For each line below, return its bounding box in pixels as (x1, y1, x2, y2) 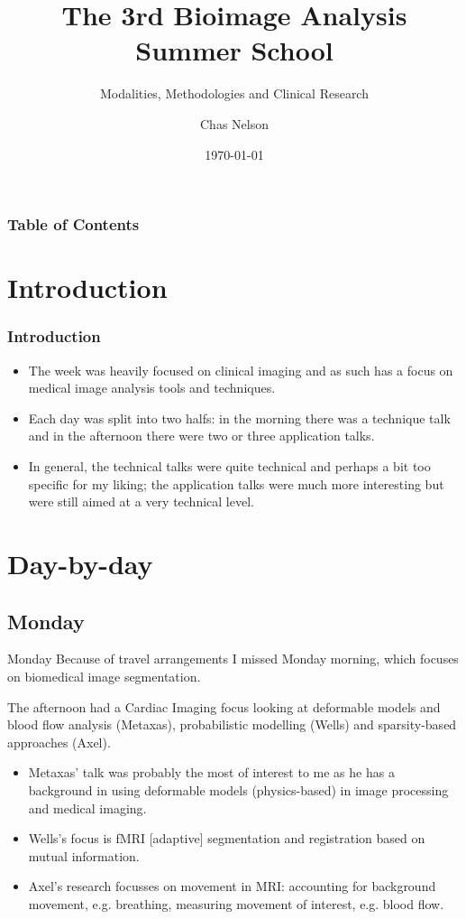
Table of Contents (7, 213, 140, 236)
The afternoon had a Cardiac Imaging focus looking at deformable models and (7, 697, 441, 716)
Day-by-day (7, 544, 153, 581)
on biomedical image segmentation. (7, 666, 201, 685)
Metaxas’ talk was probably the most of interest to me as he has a (28, 763, 395, 782)
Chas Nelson (200, 114, 269, 133)
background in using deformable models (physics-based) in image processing (28, 780, 449, 799)
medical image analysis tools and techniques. (28, 378, 276, 397)
